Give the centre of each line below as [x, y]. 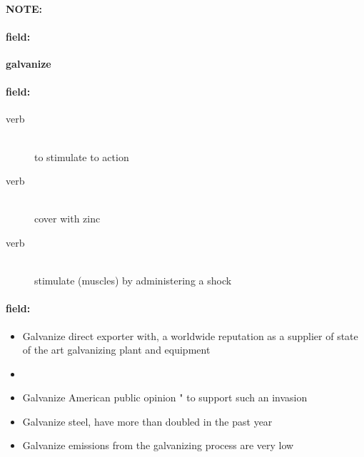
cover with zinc [67, 219]
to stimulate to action [82, 156]
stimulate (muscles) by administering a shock [133, 281]
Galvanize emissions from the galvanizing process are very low [158, 445]
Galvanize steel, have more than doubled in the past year [147, 421]
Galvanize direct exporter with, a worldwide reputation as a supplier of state [190, 335]
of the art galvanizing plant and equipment [116, 350]
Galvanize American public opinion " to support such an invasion [165, 397]
